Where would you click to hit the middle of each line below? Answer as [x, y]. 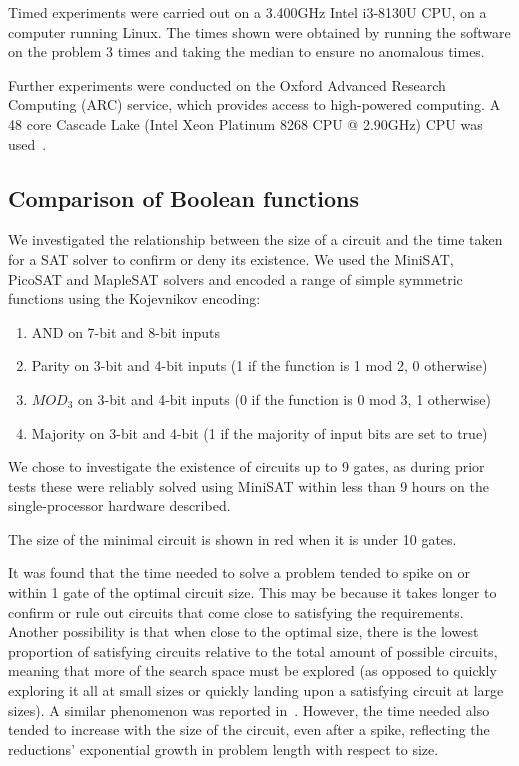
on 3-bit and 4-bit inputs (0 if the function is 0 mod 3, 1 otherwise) [284, 398]
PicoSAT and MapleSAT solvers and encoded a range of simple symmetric [235, 278]
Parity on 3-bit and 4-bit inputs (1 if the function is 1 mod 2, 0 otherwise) [259, 365]
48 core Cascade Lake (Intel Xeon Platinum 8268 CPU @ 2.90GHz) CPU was [245, 123]
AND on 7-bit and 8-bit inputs [125, 331]
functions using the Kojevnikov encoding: [134, 298]
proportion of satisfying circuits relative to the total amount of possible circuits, [253, 650]
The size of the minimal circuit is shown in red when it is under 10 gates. [232, 538]
